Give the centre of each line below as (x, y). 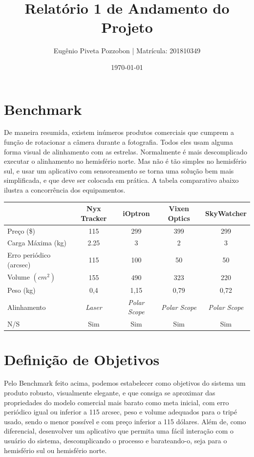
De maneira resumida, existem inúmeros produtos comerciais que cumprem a (119, 132)
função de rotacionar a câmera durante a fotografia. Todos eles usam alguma (119, 142)
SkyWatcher (226, 213)
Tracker (94, 218)
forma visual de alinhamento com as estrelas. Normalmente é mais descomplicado (126, 151)
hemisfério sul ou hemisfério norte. (55, 450)
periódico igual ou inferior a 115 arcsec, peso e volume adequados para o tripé (121, 412)
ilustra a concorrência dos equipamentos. (65, 190)
